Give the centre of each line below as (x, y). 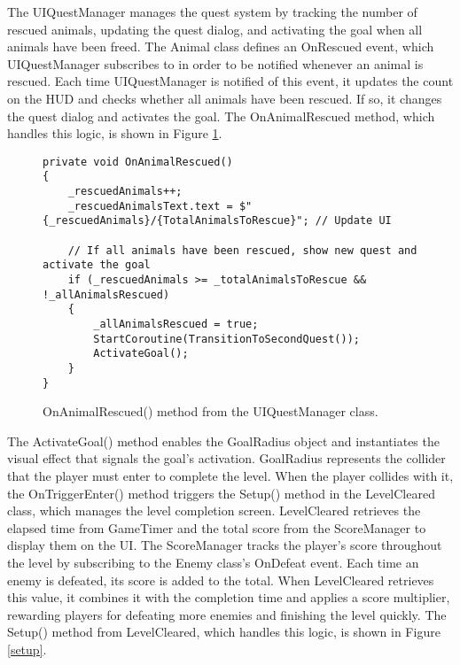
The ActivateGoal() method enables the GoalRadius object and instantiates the (223, 441)
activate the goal (97, 265)
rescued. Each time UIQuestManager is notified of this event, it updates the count (230, 81)
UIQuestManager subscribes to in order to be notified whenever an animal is (215, 63)
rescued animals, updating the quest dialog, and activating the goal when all (215, 29)
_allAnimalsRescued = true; (176, 324)
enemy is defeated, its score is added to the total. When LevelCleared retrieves (221, 580)
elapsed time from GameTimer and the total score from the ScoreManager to (217, 527)
